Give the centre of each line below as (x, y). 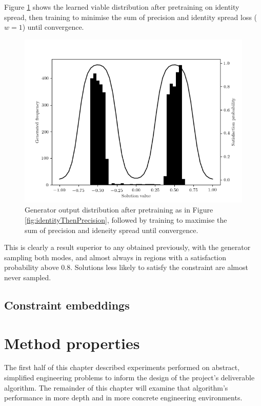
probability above (32, 267)
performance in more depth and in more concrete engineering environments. (123, 398)
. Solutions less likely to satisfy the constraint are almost (159, 267)
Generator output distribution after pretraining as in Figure (119, 210)
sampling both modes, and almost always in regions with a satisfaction (115, 257)
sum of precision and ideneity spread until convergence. (112, 230)
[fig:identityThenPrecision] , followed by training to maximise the (126, 219)
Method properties (72, 343)
